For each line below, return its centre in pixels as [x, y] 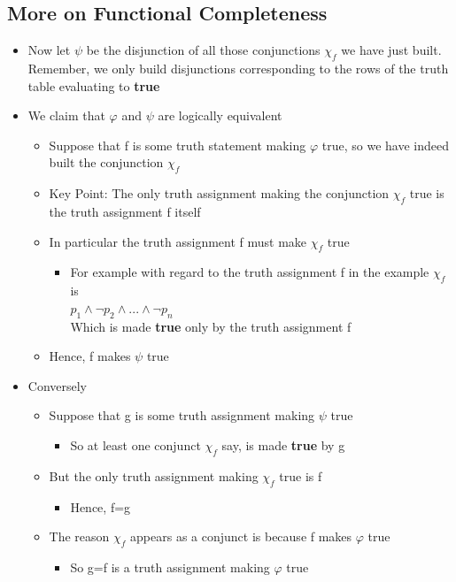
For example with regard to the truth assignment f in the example [250, 272]
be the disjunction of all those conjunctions [203, 50]
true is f [301, 475]
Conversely [58, 385]
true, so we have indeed [385, 145]
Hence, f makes [90, 356]
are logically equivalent [220, 115]
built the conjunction [106, 162]
